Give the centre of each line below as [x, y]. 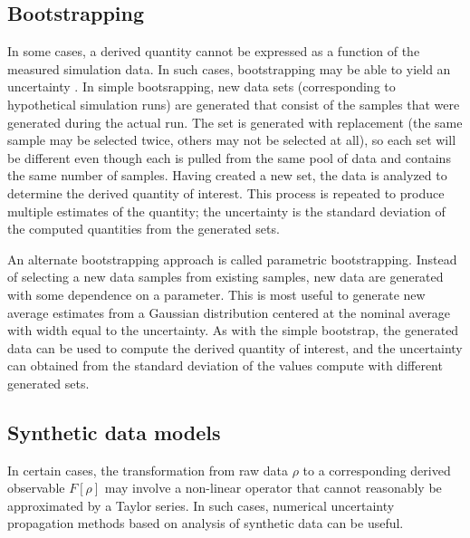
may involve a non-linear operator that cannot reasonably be [273, 488]
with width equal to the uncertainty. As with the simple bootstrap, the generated [233, 330]
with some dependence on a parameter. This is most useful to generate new [216, 294]
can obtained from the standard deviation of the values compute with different [225, 365]
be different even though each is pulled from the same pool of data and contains [229, 157]
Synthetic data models [114, 432]
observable [36, 488]
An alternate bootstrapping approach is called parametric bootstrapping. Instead [232, 259]
